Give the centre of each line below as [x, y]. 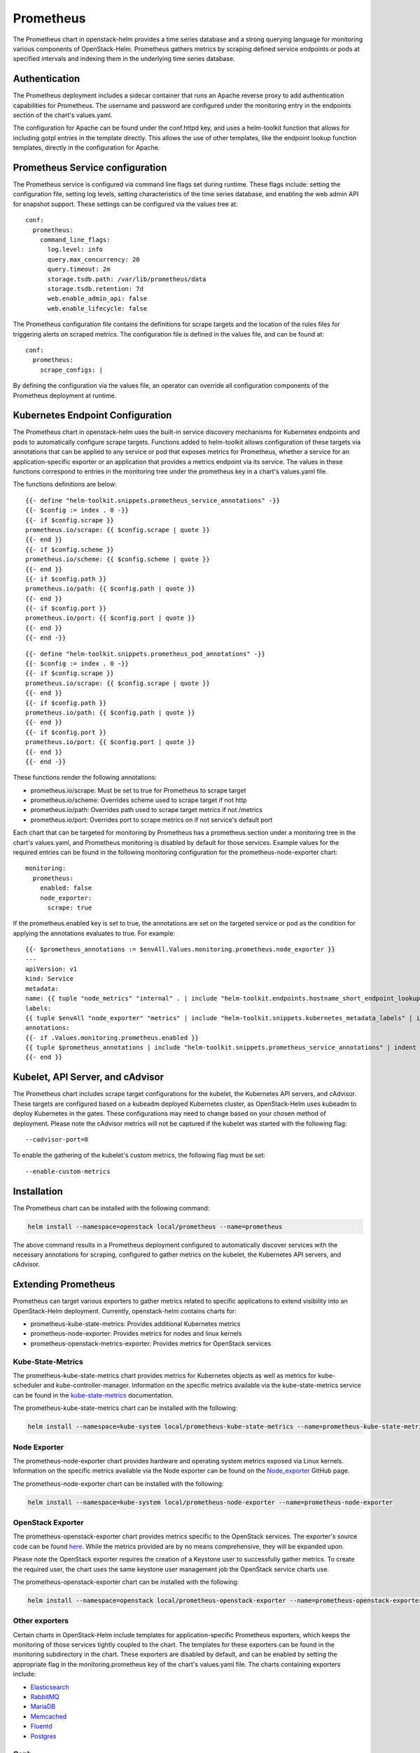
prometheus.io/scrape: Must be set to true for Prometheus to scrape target [138, 790]
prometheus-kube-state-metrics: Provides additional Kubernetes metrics [135, 1324]
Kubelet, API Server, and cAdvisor [89, 1077]
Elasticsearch [50, 1687]
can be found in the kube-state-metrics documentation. [93, 1395]
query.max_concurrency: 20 [93, 259]
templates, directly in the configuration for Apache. [86, 148]
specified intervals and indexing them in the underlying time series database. [124, 59]
